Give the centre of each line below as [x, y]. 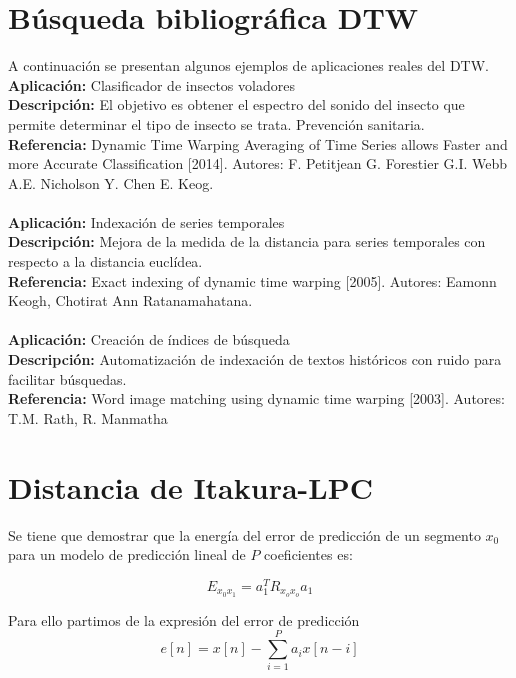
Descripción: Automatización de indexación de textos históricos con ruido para [255, 359]
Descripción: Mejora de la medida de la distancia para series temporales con [247, 241]
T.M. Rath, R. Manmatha [88, 417]
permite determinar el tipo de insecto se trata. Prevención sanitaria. [216, 123]
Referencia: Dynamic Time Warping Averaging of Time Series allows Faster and [258, 143]
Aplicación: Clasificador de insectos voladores [151, 84]
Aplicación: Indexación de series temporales [146, 221]
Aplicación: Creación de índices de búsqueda [149, 339]
